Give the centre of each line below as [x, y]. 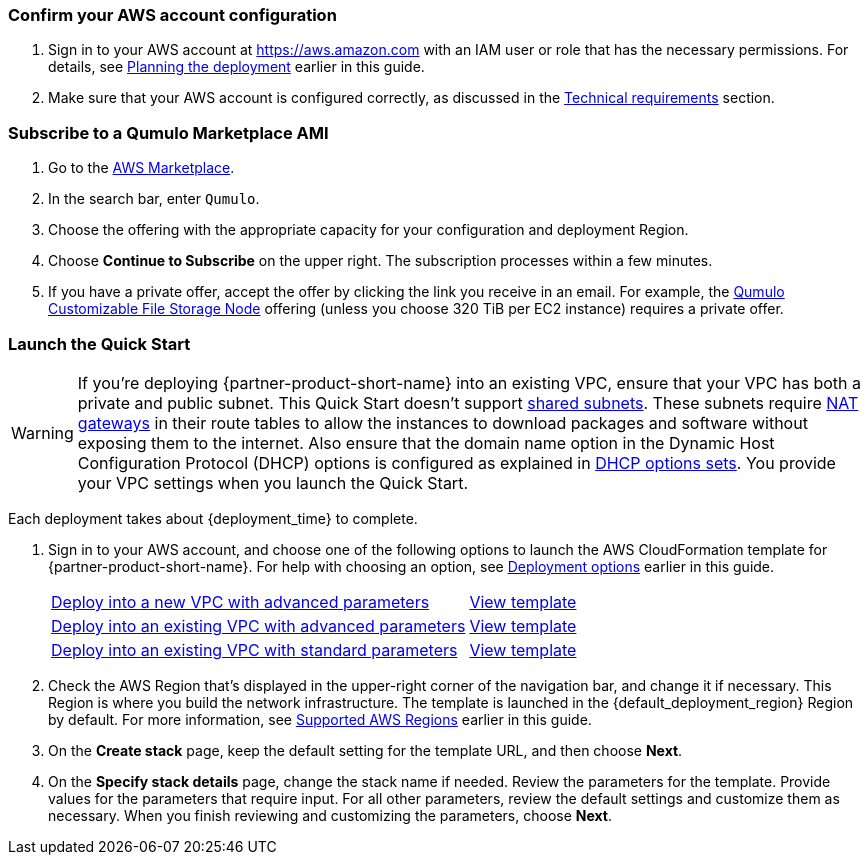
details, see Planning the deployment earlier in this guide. [236, 67]
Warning [42, 432]
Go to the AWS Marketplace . [141, 168]
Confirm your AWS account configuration [172, 15]
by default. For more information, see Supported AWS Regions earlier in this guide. [320, 719]
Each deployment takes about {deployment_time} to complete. [213, 518]
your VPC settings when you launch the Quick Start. [272, 482]
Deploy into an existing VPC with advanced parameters [258, 625]
